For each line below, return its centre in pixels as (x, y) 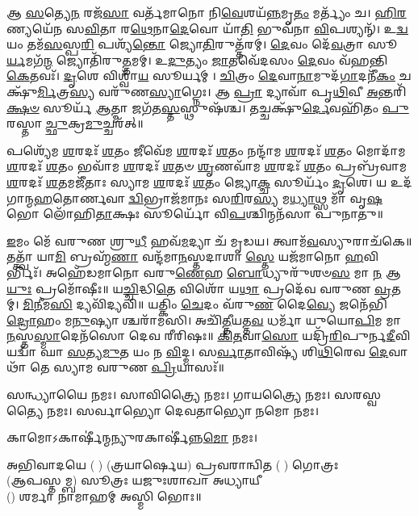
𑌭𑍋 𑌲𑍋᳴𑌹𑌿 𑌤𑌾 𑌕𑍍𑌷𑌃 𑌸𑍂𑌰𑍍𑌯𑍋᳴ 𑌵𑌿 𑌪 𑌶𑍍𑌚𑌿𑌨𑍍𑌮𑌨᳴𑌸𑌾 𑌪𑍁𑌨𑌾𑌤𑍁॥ (195, 214)
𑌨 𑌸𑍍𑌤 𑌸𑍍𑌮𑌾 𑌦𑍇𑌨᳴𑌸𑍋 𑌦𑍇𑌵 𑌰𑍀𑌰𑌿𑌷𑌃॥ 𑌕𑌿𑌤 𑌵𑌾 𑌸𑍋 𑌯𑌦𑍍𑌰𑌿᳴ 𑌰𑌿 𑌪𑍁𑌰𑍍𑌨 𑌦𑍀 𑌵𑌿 (209, 336)
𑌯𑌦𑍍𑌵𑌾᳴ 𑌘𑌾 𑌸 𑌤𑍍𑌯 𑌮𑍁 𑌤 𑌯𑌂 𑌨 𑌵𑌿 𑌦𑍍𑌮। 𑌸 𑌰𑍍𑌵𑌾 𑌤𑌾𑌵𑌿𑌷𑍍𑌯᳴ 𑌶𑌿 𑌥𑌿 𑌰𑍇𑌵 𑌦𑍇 (198, 351)
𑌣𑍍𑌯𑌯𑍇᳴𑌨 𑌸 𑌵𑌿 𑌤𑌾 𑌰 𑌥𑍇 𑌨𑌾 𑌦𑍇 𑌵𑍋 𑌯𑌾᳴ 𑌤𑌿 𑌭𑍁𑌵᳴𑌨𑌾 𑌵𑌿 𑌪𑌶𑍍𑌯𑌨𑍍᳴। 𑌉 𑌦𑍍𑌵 (207, 28)
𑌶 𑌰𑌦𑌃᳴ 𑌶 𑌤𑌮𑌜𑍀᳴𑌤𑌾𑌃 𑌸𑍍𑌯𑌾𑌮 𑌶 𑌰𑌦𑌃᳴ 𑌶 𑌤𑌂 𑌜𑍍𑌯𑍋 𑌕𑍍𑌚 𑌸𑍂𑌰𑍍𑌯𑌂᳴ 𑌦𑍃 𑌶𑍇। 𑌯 (197, 181)
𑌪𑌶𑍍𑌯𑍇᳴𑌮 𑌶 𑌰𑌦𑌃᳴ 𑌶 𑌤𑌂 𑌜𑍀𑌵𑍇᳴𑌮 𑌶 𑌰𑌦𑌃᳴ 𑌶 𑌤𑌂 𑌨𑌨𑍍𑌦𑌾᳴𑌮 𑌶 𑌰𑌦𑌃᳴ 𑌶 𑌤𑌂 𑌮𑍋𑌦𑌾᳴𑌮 (206, 150)
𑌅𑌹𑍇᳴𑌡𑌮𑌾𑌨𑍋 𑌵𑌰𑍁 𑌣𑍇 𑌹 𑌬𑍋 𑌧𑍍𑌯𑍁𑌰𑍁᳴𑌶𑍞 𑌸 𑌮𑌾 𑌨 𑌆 (223, 272)
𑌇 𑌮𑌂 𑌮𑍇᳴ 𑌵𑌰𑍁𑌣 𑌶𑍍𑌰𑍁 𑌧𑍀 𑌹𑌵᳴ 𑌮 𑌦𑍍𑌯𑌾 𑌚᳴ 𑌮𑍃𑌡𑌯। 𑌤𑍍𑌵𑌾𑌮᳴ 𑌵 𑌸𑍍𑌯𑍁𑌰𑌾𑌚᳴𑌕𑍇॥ (209, 240)
